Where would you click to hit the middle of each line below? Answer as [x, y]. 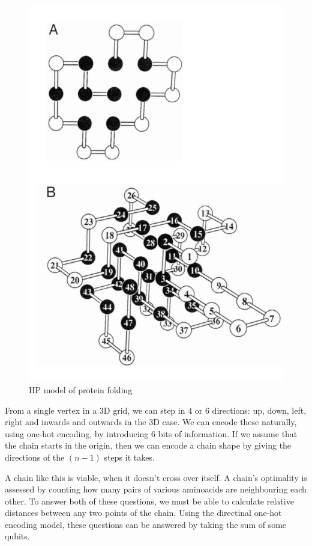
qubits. [17, 536]
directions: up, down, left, [259, 410]
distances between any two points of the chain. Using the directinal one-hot [143, 513]
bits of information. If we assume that [228, 433]
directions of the [35, 457]
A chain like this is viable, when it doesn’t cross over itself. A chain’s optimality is [156, 477]
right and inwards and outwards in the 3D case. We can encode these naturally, [151, 422]
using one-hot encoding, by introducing [77, 433]
